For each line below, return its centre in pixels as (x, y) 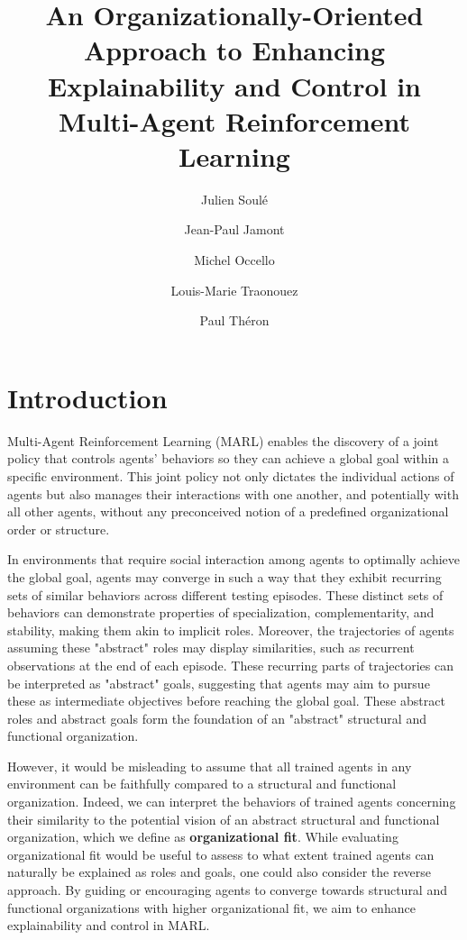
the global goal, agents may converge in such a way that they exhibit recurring (224, 576)
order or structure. (59, 529)
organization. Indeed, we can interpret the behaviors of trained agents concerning (232, 802)
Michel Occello (234, 260)
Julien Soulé (234, 199)
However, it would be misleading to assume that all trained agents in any (210, 766)
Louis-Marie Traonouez (234, 290)
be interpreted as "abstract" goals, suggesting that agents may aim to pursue (219, 683)
